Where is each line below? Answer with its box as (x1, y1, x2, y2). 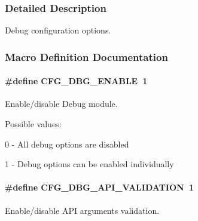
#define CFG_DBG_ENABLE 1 (5, 75, 148, 87)
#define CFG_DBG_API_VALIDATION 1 (5, 181, 194, 194)
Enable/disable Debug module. (5, 97, 118, 110)
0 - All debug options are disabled (5, 137, 129, 150)
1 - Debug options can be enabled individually (5, 158, 174, 170)
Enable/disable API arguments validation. (5, 204, 160, 216)
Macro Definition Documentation (5, 49, 168, 64)
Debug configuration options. (5, 24, 111, 36)
